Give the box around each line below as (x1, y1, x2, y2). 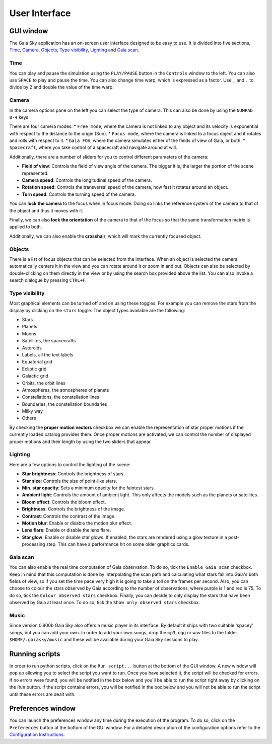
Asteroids (22, 345, 42, 351)
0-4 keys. (9, 114, 30, 120)
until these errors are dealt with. (9, 691, 76, 697)
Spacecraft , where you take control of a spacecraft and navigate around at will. (9, 144, 177, 151)
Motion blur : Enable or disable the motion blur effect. (22, 520, 132, 526)
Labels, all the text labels (22, 351, 74, 357)
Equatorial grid (22, 359, 52, 365)
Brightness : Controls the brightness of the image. (22, 506, 125, 512)
